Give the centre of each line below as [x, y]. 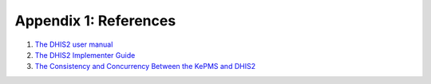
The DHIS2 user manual [74, 44]
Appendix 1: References [95, 21]
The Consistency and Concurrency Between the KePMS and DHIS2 [145, 67]
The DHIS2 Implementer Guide [85, 55]
